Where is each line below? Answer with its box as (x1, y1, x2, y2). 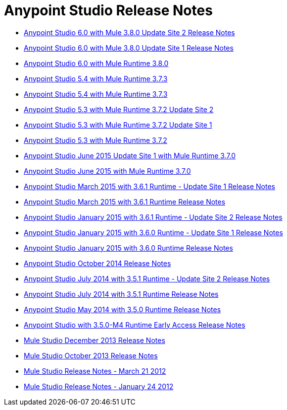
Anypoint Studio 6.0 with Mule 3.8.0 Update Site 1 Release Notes (24, 43, 234, 52)
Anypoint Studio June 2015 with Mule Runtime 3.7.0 (24, 166, 191, 175)
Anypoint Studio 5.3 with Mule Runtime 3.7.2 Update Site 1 (24, 120, 212, 129)
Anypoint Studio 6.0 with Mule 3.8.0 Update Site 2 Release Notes (24, 28, 235, 37)
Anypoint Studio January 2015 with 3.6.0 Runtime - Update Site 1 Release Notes (24, 228, 283, 237)
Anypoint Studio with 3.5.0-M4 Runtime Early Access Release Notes (24, 320, 245, 329)
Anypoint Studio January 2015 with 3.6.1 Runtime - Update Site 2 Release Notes (24, 212, 283, 221)
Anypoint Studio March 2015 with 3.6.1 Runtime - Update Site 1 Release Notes (24, 182, 275, 191)
